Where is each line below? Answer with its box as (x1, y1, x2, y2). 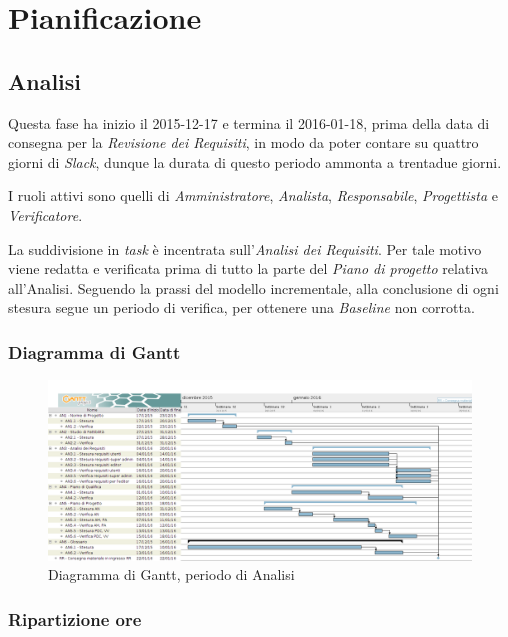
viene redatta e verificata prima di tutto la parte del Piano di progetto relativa (8, 258, 488, 279)
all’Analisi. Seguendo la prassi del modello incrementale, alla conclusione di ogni (8, 277, 499, 298)
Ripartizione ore (8, 606, 142, 631)
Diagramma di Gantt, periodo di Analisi (48, 564, 295, 585)
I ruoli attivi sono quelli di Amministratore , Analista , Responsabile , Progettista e (8, 185, 499, 206)
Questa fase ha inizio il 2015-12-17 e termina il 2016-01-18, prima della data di (8, 112, 490, 133)
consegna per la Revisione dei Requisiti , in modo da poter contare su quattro (8, 132, 479, 153)
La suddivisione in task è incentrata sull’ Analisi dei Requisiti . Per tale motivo (8, 238, 482, 259)
